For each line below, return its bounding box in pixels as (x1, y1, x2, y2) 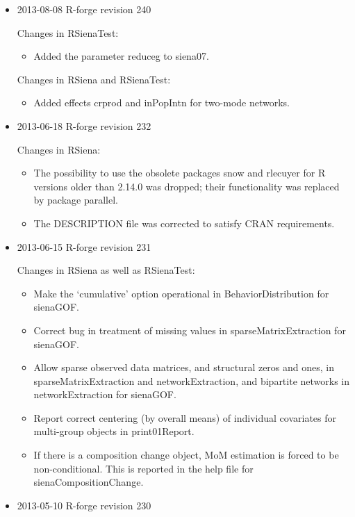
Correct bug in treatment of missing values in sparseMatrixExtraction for (33, 322, 346, 337)
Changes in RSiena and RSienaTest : (17, 72, 171, 86)
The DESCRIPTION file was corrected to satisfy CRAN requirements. (33, 215, 335, 230)
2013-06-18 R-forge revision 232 (17, 118, 151, 133)
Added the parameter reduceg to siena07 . (33, 49, 209, 63)
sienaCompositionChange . (33, 475, 144, 489)
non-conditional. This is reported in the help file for (33, 461, 254, 475)
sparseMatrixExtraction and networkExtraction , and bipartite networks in (33, 373, 350, 388)
